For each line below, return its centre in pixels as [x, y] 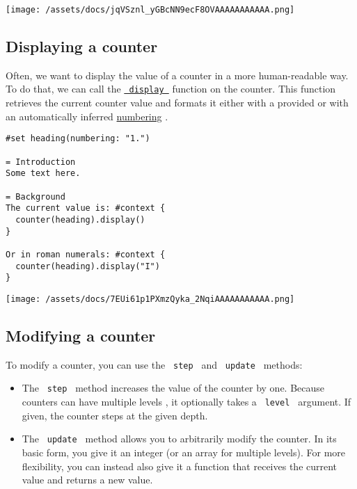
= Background [35, 197]
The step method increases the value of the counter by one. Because [173, 388]
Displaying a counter [82, 46]
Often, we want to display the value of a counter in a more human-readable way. [177, 75]
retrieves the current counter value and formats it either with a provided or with [177, 103]
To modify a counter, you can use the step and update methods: [154, 364]
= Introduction [41, 162]
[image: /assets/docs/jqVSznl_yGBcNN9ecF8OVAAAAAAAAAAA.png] [150, 10]
